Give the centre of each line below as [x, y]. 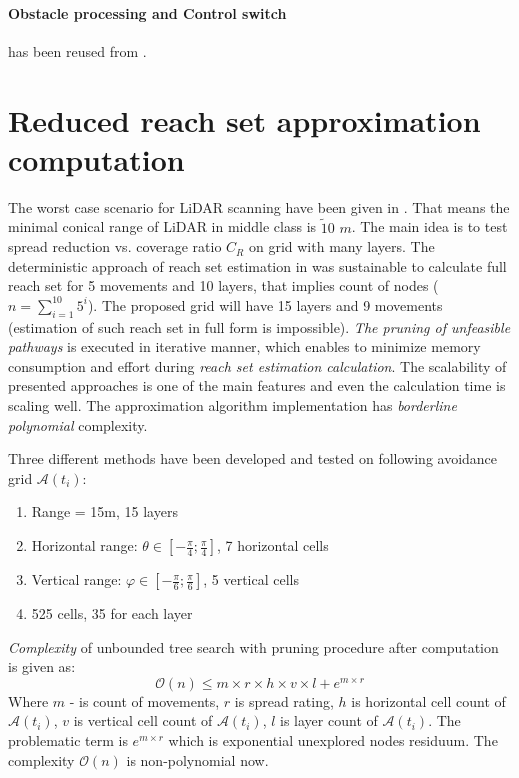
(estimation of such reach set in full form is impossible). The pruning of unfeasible [259, 326]
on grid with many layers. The [341, 246]
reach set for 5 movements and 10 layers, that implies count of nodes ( [223, 285]
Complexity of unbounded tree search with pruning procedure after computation [253, 646]
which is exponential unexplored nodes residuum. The [333, 740]
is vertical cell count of [143, 720]
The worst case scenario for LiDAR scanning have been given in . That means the [259, 206]
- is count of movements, [144, 700]
